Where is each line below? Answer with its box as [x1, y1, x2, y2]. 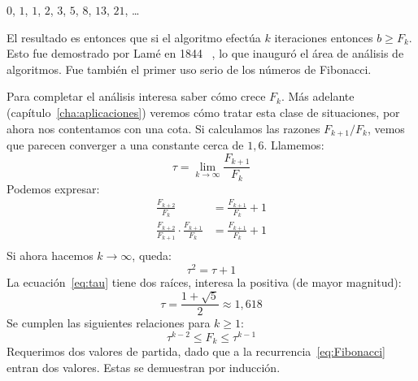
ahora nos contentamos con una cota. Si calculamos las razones [7, 119, 320, 136]
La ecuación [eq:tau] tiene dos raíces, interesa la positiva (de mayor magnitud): [7, 273, 402, 290]
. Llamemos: [263, 136, 324, 154]
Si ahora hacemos [7, 247, 94, 264]
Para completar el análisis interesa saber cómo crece [7, 88, 266, 105]
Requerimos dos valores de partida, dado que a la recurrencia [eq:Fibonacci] [7, 343, 385, 360]
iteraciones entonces [274, 28, 373, 45]
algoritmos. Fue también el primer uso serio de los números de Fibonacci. [7, 60, 372, 77]
